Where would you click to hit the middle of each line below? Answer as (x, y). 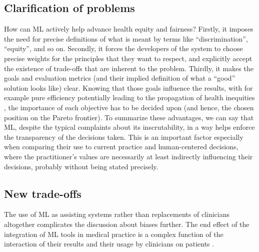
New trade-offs (43, 193)
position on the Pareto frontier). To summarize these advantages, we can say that (129, 117)
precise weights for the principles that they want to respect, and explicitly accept (128, 58)
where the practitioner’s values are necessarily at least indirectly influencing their (128, 156)
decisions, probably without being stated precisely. (81, 166)
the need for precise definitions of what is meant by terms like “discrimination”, (126, 38)
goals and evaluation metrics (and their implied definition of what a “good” (120, 78)
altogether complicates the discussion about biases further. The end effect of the (127, 224)
